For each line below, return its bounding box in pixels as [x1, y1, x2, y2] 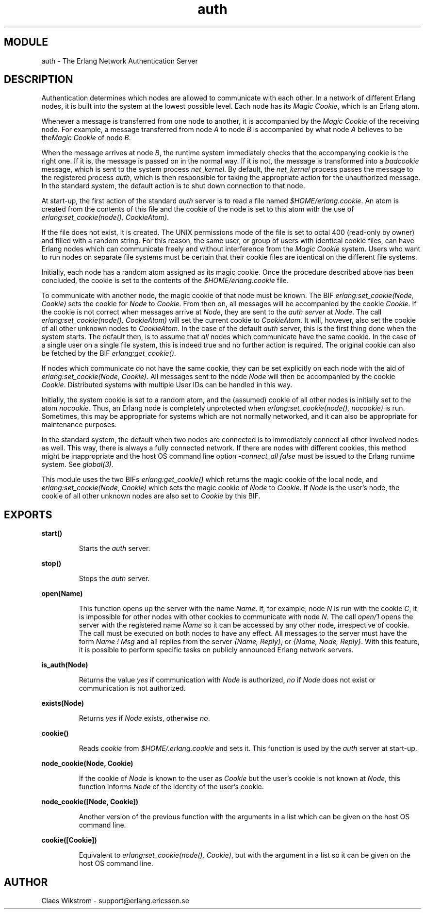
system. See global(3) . [41, 460, 114, 469]
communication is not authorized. [79, 684, 186, 693]
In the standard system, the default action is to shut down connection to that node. [41, 182, 305, 190]
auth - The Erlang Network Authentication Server [41, 56, 198, 65]
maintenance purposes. [41, 420, 117, 429]
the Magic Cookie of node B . [41, 133, 131, 142]
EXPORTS [4, 508, 52, 521]
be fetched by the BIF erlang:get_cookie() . [41, 349, 176, 358]
